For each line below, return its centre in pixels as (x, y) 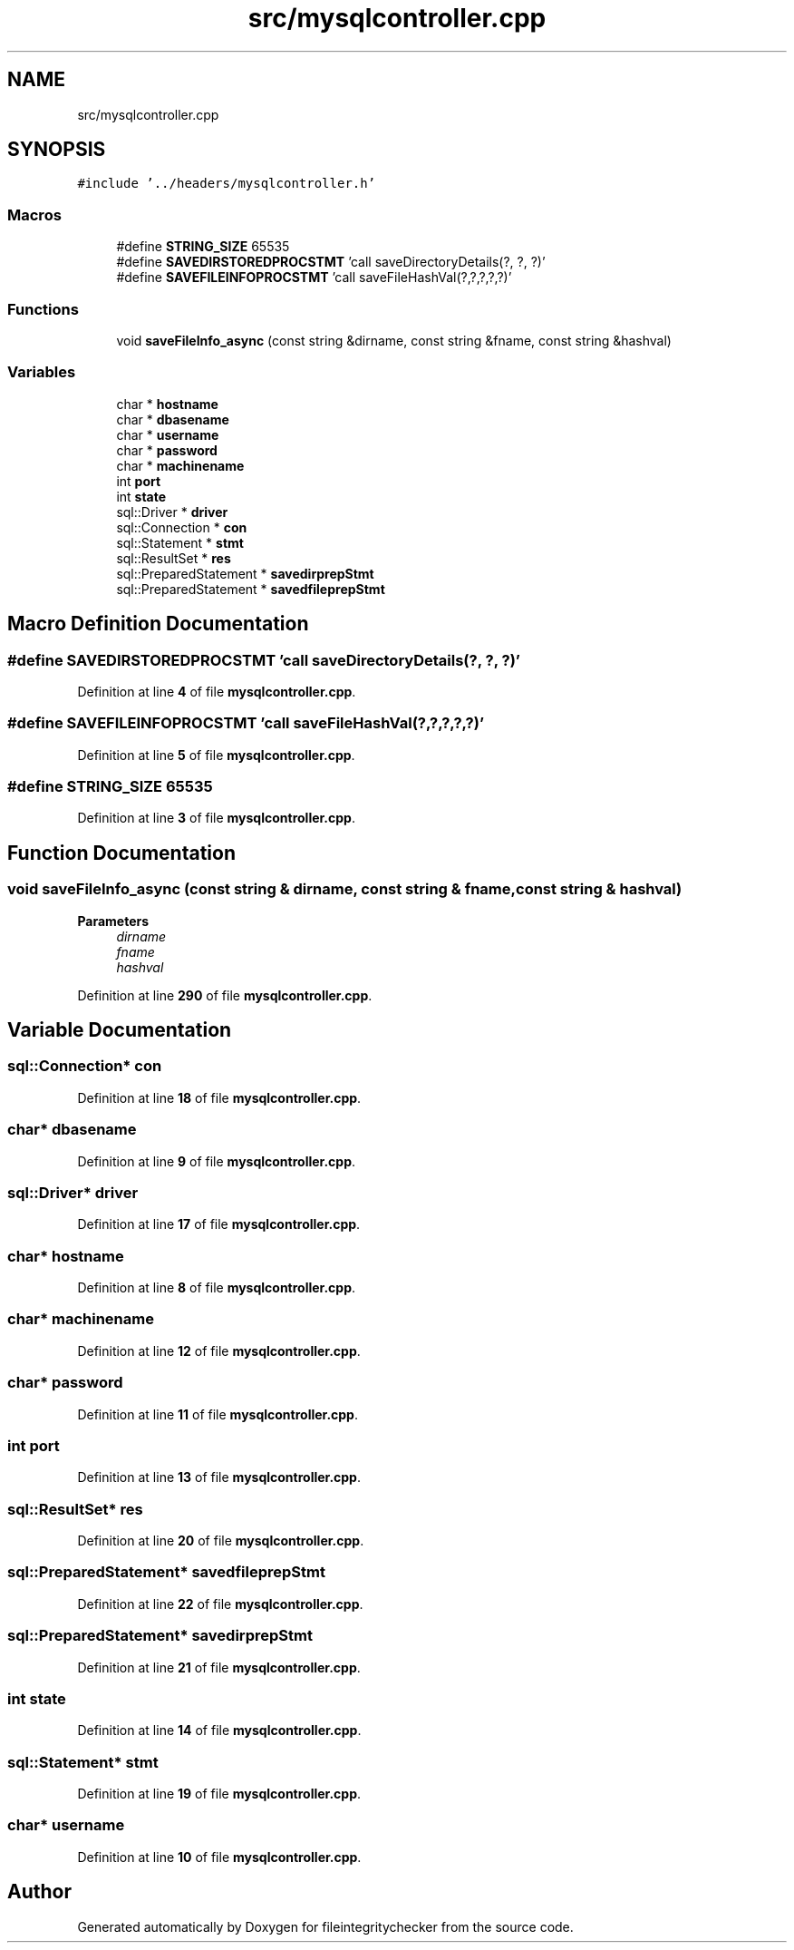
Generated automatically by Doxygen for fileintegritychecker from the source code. (325, 1926)
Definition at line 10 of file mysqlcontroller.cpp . (219, 1857)
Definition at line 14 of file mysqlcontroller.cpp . (219, 1731)
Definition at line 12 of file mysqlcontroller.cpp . (219, 1350)
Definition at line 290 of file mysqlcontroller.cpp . (225, 995)
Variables (42, 372)
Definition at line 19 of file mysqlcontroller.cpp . (219, 1794)
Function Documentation (121, 853)
